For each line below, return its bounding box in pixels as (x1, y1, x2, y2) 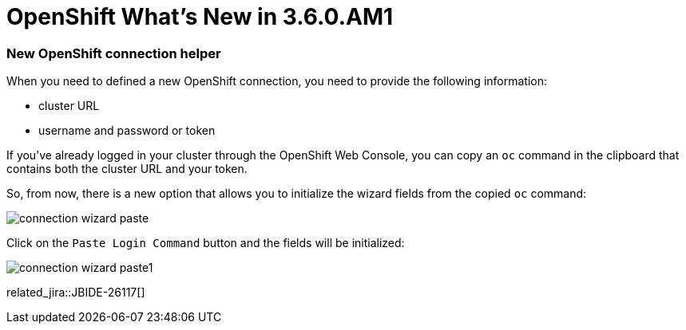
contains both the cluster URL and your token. (6, 162, 248, 176)
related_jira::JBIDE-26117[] (6, 285, 145, 300)
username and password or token (38, 124, 216, 138)
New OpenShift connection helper (6, 45, 221, 61)
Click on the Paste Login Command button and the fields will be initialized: (6, 236, 405, 250)
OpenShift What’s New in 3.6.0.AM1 (6, 3, 394, 30)
